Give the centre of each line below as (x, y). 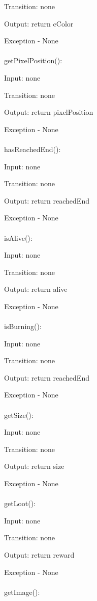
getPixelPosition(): (33, 60)
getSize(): (19, 415)
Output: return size (34, 466)
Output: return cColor (39, 23)
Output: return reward (39, 554)
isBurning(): (23, 326)
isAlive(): (18, 237)
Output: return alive (36, 289)
